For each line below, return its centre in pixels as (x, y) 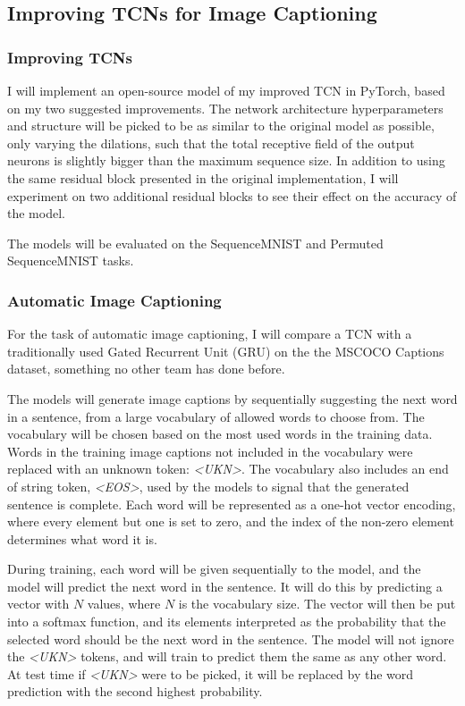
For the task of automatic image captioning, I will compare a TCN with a (210, 334)
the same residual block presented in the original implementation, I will (203, 177)
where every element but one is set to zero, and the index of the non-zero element (231, 521)
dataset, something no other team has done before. (146, 369)
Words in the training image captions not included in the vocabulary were (210, 451)
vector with (38, 604)
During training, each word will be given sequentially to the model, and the (214, 569)
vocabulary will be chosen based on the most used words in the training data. (220, 434)
